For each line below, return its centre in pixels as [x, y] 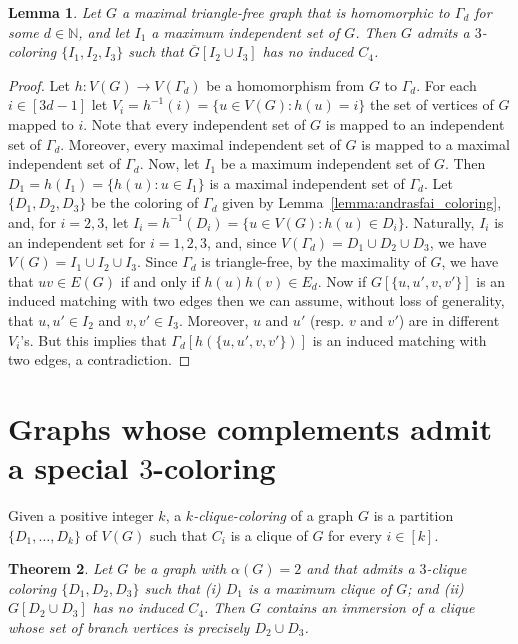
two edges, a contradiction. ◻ [99, 359]
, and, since [242, 241]
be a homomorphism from [285, 84]
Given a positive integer [81, 515]
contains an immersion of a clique [370, 607]
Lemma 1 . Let [54, 12]
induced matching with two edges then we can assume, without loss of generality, [256, 300]
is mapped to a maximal [435, 143]
